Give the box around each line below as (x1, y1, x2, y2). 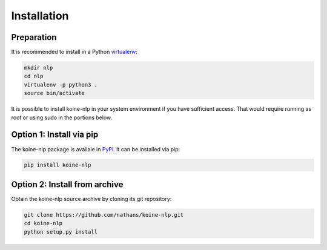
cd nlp (24, 73, 44, 80)
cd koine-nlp (24, 220, 63, 227)
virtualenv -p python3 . (24, 81, 98, 88)
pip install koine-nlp (24, 162, 91, 169)
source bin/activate (24, 90, 85, 97)
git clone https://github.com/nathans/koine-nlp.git (24, 211, 184, 218)
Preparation (11, 32, 57, 42)
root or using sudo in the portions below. (11, 114, 113, 121)
